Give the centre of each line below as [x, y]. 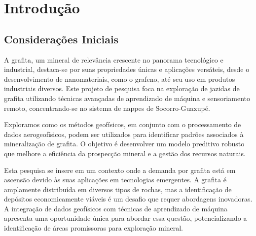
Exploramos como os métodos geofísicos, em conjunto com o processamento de [123, 124]
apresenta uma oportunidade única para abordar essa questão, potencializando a [126, 218]
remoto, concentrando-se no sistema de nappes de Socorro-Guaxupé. [107, 108]
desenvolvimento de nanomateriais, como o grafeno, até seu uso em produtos [120, 79]
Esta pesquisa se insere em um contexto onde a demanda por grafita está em [120, 170]
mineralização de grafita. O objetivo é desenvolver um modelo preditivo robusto [124, 144]
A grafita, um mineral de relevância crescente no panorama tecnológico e [114, 59]
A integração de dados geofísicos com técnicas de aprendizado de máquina [116, 208]
